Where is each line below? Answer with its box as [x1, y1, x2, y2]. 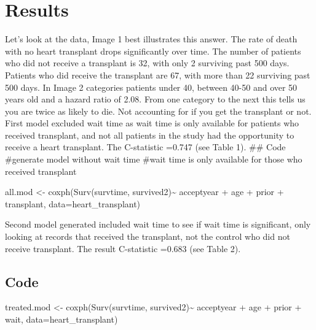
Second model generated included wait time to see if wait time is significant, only [5, 218, 311, 231]
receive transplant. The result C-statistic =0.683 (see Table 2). [5, 242, 241, 255]
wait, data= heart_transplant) [5, 313, 118, 326]
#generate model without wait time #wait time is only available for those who [5, 153, 302, 166]
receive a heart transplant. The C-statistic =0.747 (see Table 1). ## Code [5, 140, 286, 153]
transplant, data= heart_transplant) [5, 197, 141, 210]
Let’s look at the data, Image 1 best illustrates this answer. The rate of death [5, 33, 298, 45]
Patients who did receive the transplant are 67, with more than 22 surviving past [5, 68, 310, 81]
